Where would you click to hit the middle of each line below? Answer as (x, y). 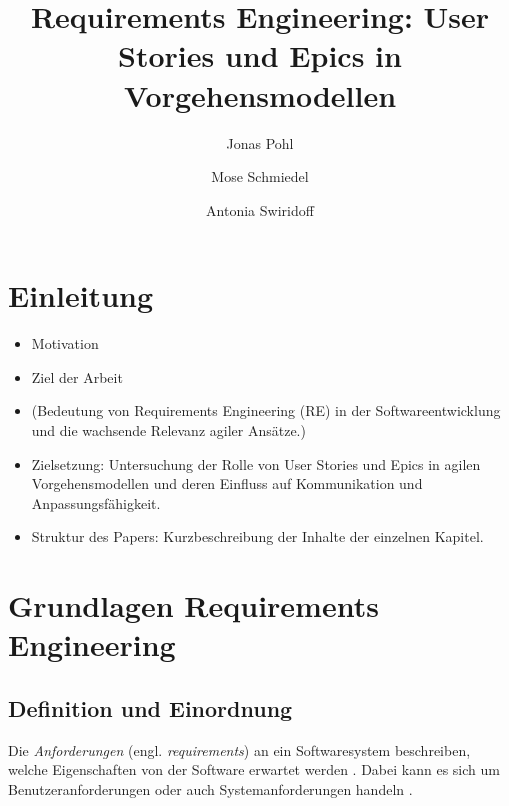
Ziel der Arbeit (77, 376)
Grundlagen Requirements (193, 605)
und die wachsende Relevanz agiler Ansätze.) (168, 430)
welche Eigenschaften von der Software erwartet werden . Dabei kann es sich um (254, 769)
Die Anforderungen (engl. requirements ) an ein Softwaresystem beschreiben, (239, 749)
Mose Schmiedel (260, 176)
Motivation (65, 343)
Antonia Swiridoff (260, 209)
